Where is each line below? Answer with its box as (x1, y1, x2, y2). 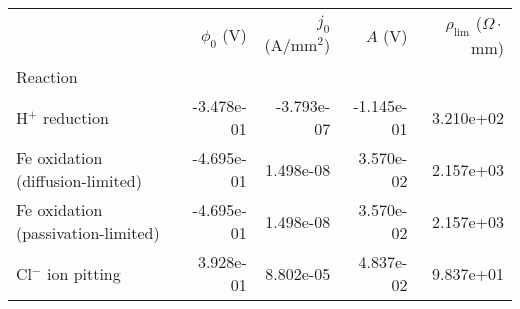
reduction (42, 105, 109, 129)
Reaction (16, 65, 78, 89)
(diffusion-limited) (16, 169, 142, 193)
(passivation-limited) (16, 221, 160, 245)
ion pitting (46, 261, 121, 285)
